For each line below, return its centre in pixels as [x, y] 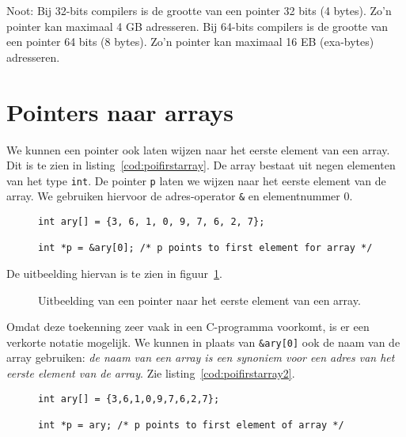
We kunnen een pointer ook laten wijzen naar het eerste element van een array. [198, 149]
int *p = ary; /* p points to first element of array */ [191, 425]
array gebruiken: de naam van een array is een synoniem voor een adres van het [201, 357]
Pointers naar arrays [120, 111]
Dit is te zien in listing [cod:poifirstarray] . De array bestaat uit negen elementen [201, 165]
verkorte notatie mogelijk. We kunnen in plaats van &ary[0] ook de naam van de [203, 342]
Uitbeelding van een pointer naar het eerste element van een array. [199, 300]
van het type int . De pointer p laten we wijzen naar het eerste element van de [196, 180]
